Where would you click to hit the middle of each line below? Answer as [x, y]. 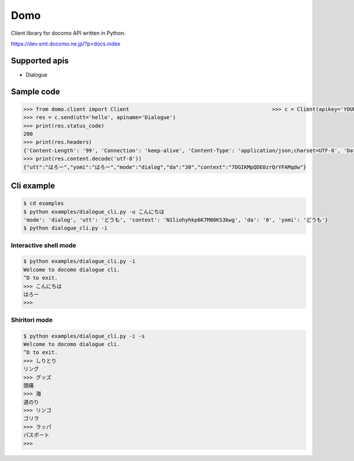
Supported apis [40, 61]
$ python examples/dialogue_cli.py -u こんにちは [94, 212]
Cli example [33, 186]
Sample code [35, 91]
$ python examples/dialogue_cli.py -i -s [84, 336]
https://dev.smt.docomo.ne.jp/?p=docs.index [66, 44]
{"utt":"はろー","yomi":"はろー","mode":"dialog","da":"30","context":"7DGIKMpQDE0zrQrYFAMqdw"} [165, 167]
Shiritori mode [32, 320]
